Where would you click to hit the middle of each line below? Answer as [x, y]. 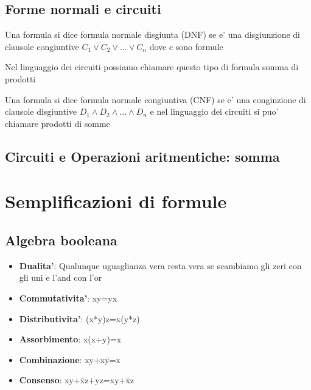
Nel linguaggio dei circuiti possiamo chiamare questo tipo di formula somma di [152, 67]
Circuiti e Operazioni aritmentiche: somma [142, 156]
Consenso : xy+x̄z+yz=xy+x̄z [77, 380]
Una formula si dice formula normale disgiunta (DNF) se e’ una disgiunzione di [153, 34]
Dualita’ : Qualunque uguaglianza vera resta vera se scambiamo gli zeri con [160, 265]
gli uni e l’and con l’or [61, 277]
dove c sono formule [186, 46]
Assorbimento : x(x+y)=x [70, 339]
